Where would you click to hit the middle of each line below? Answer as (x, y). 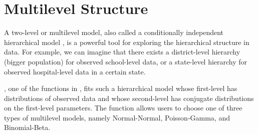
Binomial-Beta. (27, 127)
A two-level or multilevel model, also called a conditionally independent (114, 32)
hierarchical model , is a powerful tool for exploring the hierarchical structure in (127, 42)
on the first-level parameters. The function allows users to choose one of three (123, 108)
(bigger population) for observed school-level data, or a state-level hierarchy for (126, 61)
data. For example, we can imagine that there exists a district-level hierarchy (122, 52)
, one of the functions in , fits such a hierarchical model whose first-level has (121, 88)
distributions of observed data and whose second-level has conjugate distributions (129, 98)
